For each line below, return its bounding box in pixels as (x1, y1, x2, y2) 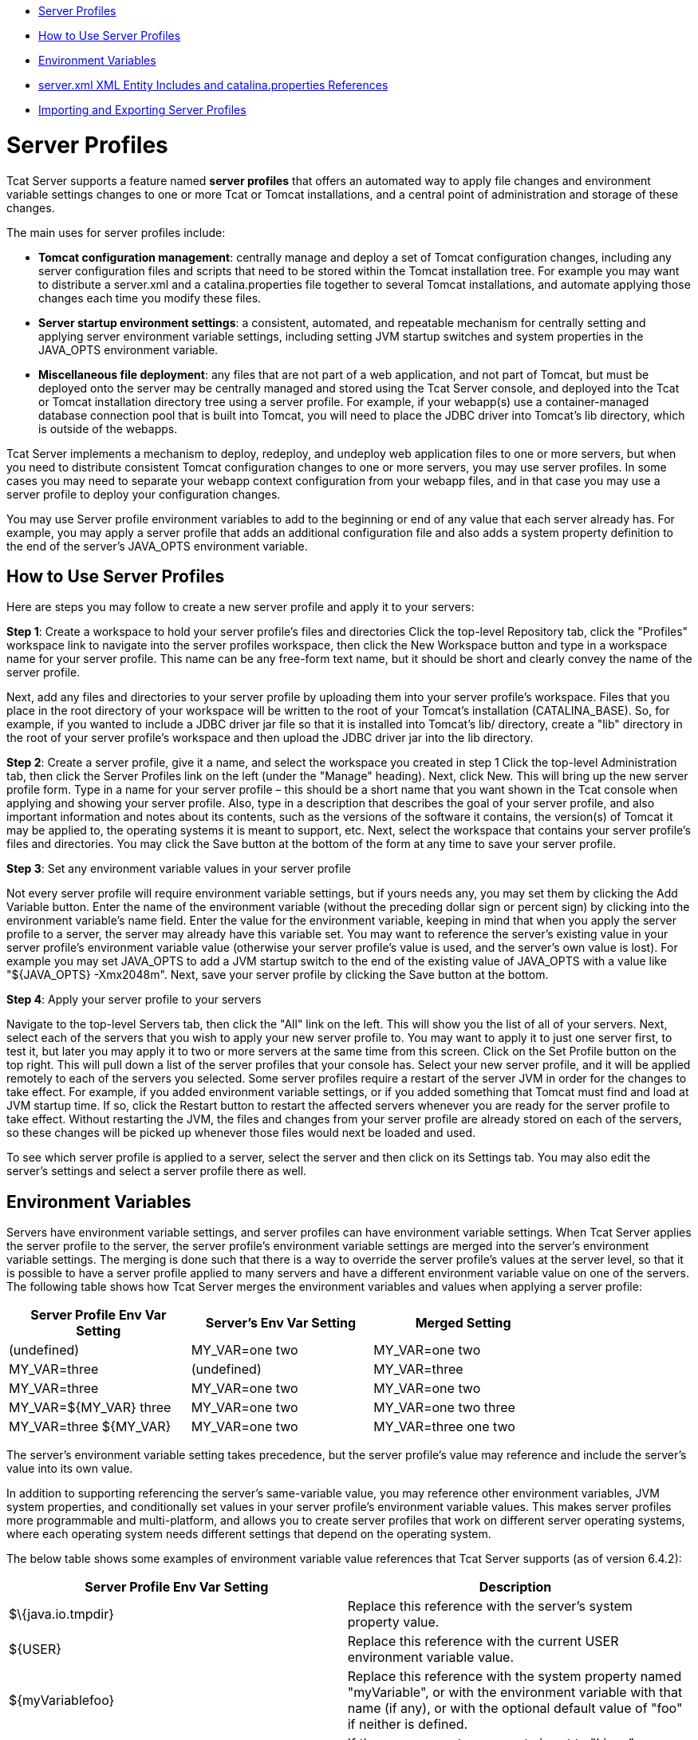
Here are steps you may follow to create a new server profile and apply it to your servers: (6, 600, 475, 614)
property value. (347, 1614, 440, 1631)
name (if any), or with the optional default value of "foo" (347, 1700, 683, 1717)
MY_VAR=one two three (373, 1399, 515, 1416)
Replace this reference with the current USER (347, 1633, 619, 1650)
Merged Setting (415, 1315, 511, 1332)
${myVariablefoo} (9, 1692, 115, 1709)
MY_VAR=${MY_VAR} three (9, 1399, 172, 1416)
